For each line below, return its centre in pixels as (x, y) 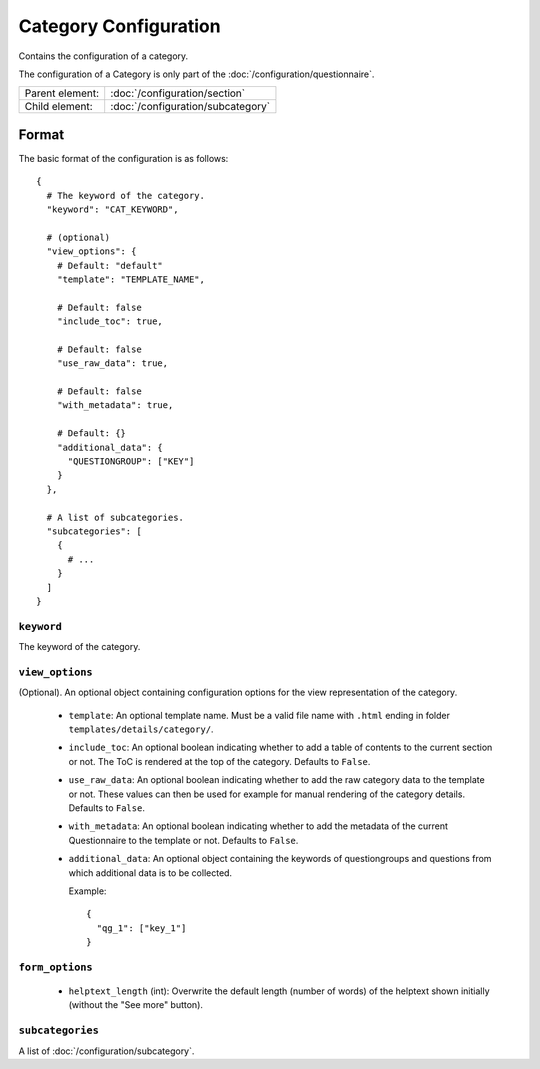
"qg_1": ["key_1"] (141, 928)
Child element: (59, 107)
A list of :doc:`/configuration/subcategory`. (106, 1051)
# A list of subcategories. (115, 517)
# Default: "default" (110, 265)
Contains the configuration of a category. (103, 56)
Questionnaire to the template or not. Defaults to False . (183, 840)
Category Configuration (119, 26)
